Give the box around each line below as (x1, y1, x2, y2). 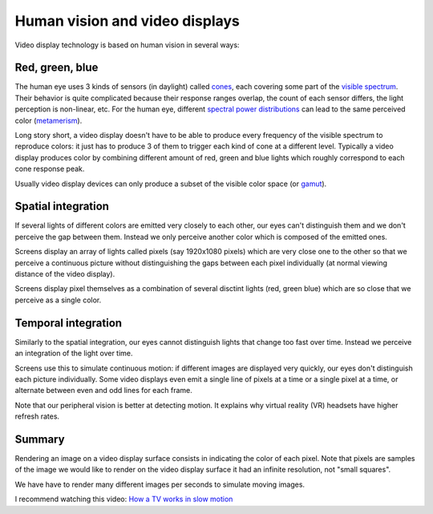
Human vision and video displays (14, 12, 241, 30)
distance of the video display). (14, 269, 115, 279)
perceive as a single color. (14, 295, 102, 305)
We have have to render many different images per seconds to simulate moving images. (14, 480, 305, 489)
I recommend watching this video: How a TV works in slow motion (14, 494, 233, 504)
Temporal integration (14, 316, 123, 330)
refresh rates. (14, 411, 60, 421)
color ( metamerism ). (14, 115, 83, 125)
